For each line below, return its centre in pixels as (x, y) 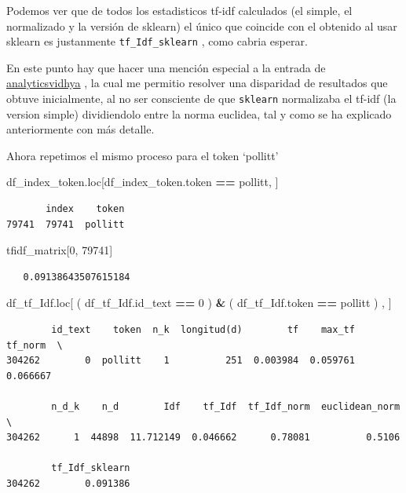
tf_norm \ (35, 345)
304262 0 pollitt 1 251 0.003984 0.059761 (181, 361)
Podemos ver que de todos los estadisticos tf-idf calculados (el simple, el (179, 10)
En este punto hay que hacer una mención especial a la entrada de (166, 67)
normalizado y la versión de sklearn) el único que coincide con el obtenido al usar (202, 26)
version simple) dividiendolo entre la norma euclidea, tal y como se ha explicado (199, 113)
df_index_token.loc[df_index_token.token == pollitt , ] (143, 182)
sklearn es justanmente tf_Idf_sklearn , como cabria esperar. (157, 41)
